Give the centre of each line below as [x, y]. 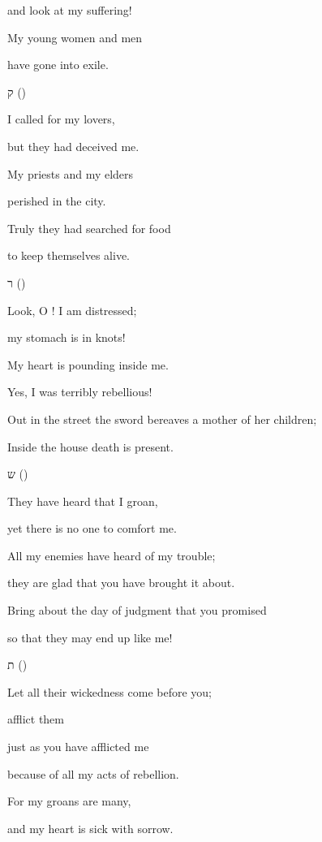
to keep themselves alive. [69, 255]
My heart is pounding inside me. [88, 364]
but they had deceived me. [73, 146]
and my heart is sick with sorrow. [90, 828]
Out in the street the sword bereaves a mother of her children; [162, 419]
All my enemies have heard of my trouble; [112, 555]
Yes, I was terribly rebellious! [80, 392]
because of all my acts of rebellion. [93, 773]
